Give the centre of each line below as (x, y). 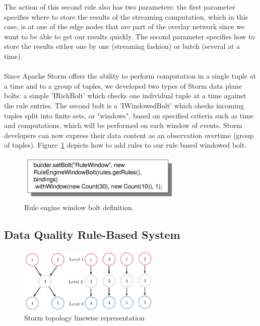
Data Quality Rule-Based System (92, 234)
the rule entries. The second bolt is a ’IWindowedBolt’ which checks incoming (124, 105)
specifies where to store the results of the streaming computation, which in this (126, 16)
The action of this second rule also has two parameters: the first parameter (120, 7)
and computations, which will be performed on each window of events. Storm (123, 125)
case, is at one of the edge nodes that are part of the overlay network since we (124, 26)
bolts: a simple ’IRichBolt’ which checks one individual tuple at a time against (125, 95)
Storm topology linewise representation (84, 318)
